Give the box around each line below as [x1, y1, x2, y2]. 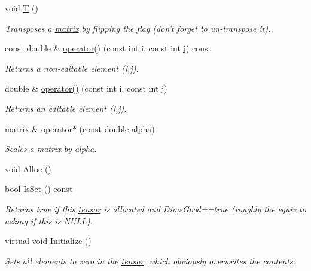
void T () [5, 2, 39, 14]
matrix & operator [5, 122, 72, 135]
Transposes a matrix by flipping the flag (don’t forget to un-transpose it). [5, 22, 271, 34]
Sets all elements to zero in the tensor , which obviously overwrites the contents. [5, 254, 295, 267]
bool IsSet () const [5, 182, 73, 195]
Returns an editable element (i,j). [5, 102, 127, 114]
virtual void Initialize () [5, 235, 92, 247]
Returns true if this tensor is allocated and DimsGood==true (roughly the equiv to [5, 202, 306, 215]
